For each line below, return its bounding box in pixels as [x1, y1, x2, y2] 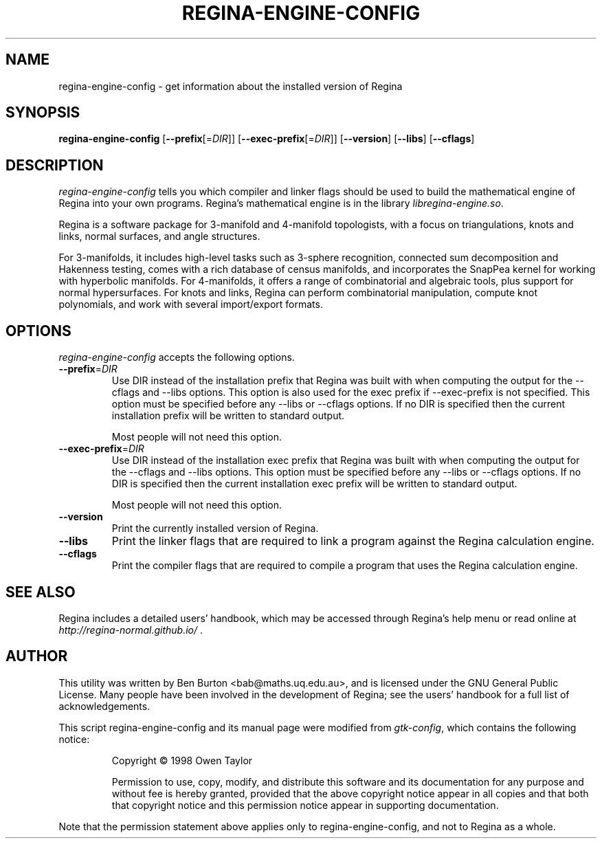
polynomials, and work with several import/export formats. [58, 298, 323, 311]
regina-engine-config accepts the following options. [58, 351, 295, 364]
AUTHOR [5, 647, 68, 665]
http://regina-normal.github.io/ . [58, 623, 203, 636]
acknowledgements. [58, 700, 150, 712]
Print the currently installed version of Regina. [111, 522, 319, 535]
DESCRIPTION [5, 156, 104, 174]
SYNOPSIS [5, 104, 80, 122]
